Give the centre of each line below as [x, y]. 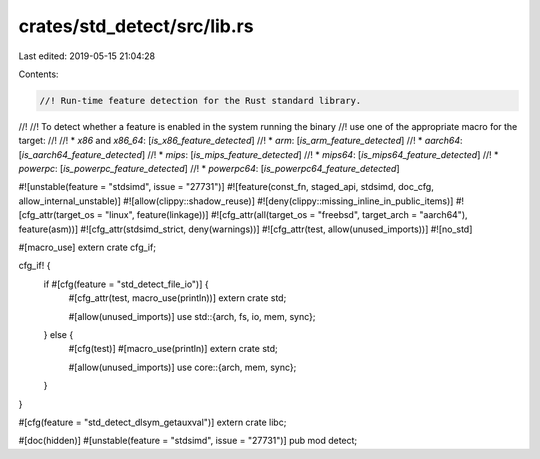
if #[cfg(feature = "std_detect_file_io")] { [126, 284]
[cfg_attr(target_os [56, 215]
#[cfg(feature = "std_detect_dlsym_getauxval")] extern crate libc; [152, 422]
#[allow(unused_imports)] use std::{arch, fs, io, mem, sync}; [192, 316]
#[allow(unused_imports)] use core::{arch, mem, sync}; [182, 367]
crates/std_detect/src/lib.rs [136, 26]
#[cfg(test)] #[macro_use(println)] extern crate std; [173, 349]
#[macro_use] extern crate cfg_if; [87, 247]
